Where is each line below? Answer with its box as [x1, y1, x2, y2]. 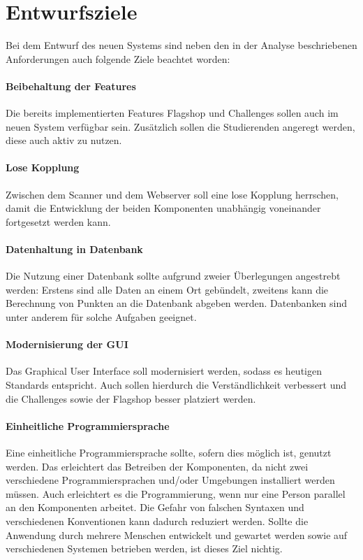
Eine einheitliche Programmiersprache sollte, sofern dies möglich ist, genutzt [6, 445, 332, 460]
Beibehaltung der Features [6, 78, 136, 93]
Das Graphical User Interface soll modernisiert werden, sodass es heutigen [6, 364, 322, 378]
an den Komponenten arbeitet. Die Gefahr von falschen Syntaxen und [6, 500, 304, 515]
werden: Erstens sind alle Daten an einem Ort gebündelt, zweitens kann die [6, 282, 329, 296]
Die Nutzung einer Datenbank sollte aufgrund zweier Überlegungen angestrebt [6, 268, 341, 283]
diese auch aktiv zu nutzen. [6, 133, 122, 148]
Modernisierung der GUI [6, 337, 128, 352]
